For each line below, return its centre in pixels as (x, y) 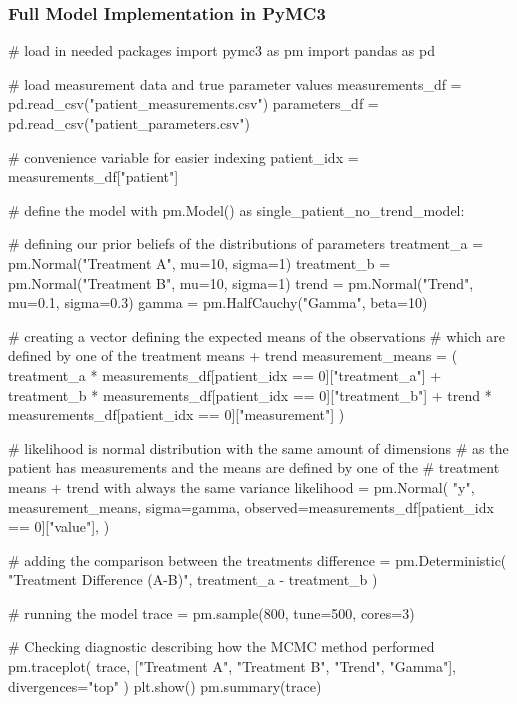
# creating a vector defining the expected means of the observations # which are (256, 335)
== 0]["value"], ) (59, 526)
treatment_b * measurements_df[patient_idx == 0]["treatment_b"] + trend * (250, 394)
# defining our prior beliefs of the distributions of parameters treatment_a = (246, 243)
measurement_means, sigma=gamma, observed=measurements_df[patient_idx (251, 506)
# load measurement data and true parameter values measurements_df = (235, 83)
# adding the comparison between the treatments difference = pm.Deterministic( (257, 559)
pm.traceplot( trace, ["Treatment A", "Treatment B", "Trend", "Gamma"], (232, 666)
